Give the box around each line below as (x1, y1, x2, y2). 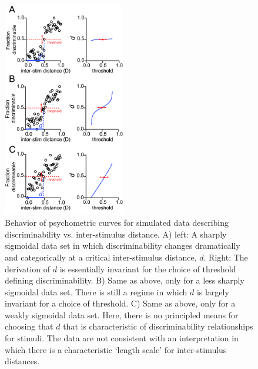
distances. (5, 355, 40, 367)
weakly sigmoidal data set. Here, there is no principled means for (5, 308, 239, 321)
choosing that (5, 320, 53, 332)
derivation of (5, 262, 51, 275)
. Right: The (203, 251, 248, 263)
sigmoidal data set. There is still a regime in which (5, 285, 187, 298)
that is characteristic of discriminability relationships (63, 320, 253, 332)
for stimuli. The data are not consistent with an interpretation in (5, 332, 239, 344)
